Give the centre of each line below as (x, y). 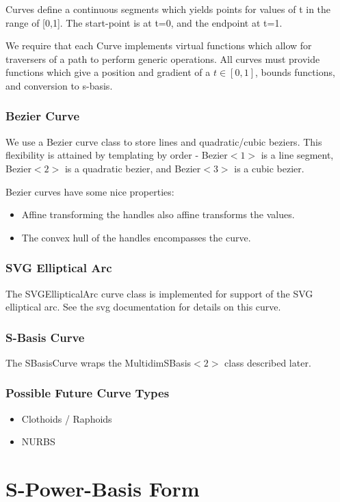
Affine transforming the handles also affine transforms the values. (158, 214)
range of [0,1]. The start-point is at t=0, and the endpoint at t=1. (144, 22)
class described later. (268, 362)
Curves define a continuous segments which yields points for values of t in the (168, 9)
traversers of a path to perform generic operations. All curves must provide (163, 58)
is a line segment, (297, 155)
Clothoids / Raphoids (67, 418)
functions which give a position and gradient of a (108, 72)
